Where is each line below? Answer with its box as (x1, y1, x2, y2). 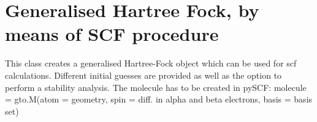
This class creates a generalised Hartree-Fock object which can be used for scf (5, 57, 297, 70)
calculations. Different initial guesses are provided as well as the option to (5, 68, 282, 81)
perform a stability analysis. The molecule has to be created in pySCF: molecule (5, 81, 307, 93)
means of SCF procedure (5, 21, 219, 46)
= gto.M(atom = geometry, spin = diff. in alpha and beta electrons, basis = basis (5, 93, 313, 106)
